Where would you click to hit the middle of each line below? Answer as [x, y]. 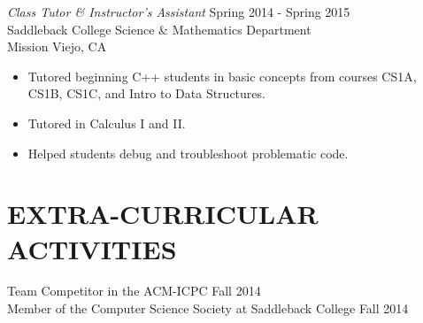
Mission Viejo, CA [57, 46]
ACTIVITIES [92, 248]
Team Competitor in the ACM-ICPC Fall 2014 [134, 291]
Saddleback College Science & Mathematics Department [159, 29]
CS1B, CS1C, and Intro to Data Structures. [146, 93]
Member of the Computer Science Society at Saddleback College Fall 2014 [208, 308]
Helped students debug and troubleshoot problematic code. [188, 153]
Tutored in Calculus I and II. [107, 123]
